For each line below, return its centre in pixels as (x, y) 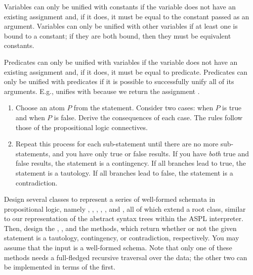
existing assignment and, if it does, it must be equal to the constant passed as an (127, 16)
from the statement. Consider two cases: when (144, 108)
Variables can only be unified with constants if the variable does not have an (120, 6)
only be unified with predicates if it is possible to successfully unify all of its (119, 81)
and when (30, 117)
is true (232, 108)
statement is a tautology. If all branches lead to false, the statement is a (124, 172)
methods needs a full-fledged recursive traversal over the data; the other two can (126, 257)
